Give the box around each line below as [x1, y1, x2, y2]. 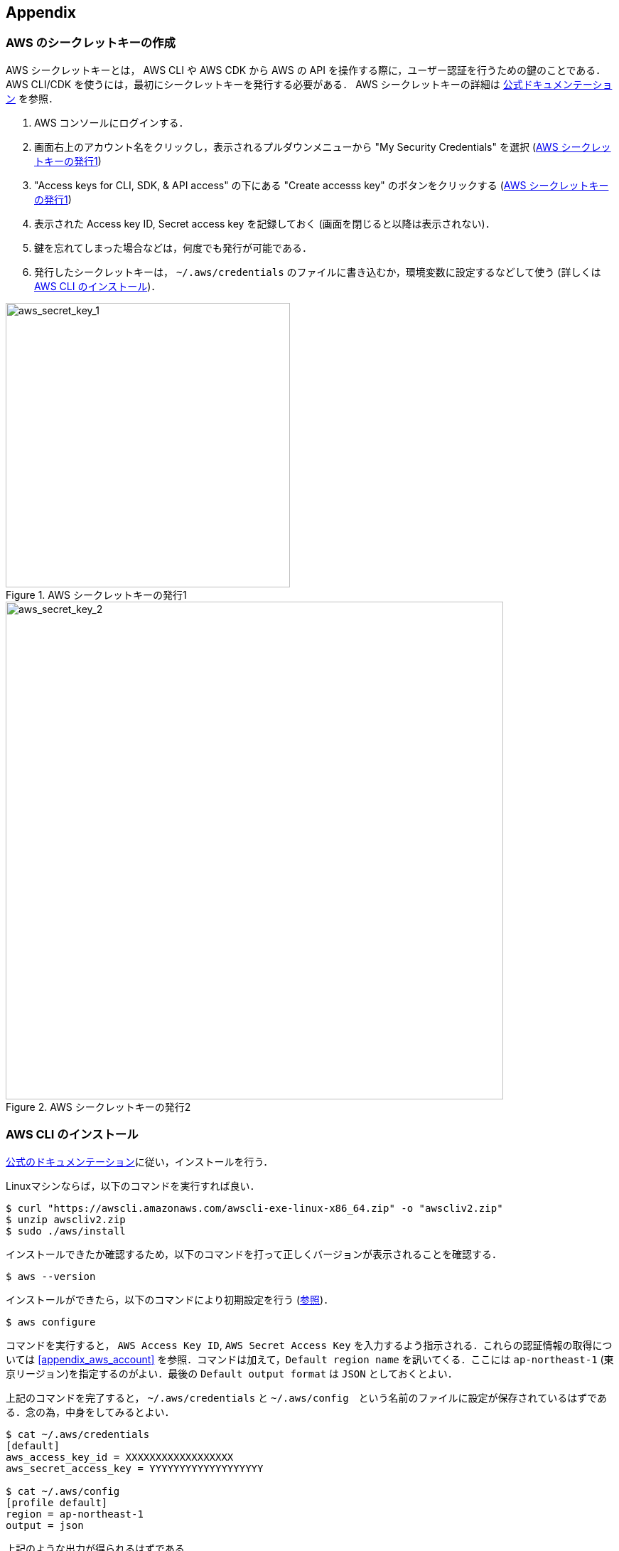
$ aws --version [6, 1270, 96, 1282]
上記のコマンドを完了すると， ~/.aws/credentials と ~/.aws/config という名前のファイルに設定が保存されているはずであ [6, 1391, 608, 1404]
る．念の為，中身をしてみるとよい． [6, 1405, 175, 1418]
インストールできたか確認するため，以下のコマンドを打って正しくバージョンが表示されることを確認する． [6, 1247, 502, 1260]
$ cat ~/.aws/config [6, 1485, 120, 1497]
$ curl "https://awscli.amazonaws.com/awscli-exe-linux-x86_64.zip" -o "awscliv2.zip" [6, 1202, 503, 1214]
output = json [6, 1519, 84, 1531]
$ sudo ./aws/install [6, 1225, 126, 1237]
